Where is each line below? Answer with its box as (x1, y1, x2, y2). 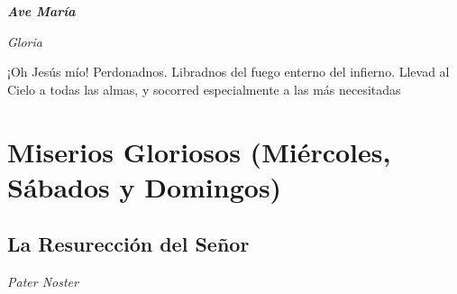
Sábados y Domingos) (7, 168, 282, 205)
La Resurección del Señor (7, 230, 250, 258)
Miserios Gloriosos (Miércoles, (7, 133, 391, 170)
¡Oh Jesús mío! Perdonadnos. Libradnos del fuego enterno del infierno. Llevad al (7, 62, 450, 81)
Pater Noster (7, 272, 78, 291)
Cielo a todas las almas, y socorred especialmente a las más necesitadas (7, 79, 401, 98)
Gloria (7, 32, 42, 51)
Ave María (7, 2, 76, 20)
